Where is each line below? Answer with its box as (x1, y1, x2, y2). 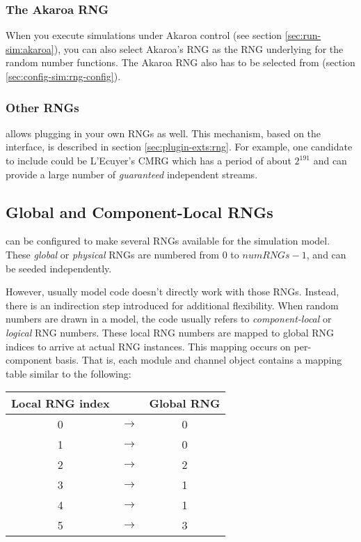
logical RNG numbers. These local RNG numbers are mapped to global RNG (6, 325, 335, 339)
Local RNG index (11, 395, 110, 412)
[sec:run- (284, 28, 321, 42)
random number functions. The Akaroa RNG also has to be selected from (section (6, 55, 355, 70)
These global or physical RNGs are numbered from (6, 247, 220, 261)
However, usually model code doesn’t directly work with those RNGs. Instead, (6, 284, 339, 299)
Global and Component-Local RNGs (6, 201, 273, 222)
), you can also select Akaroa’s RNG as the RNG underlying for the (54, 41, 344, 56)
